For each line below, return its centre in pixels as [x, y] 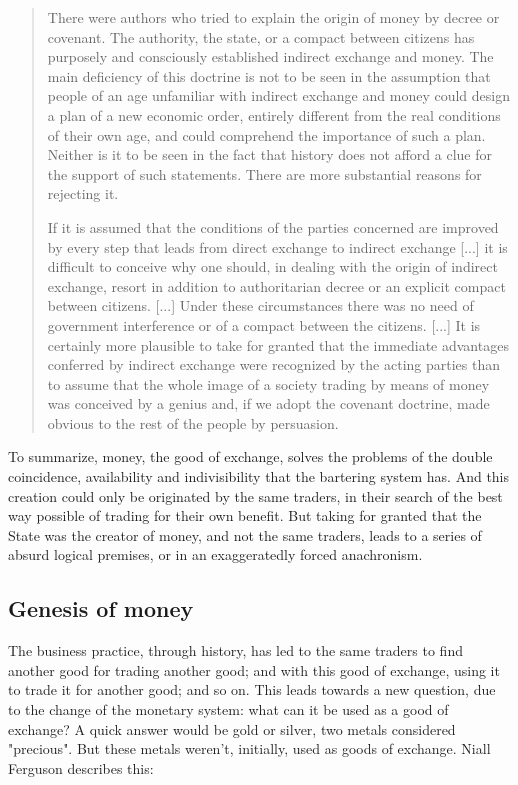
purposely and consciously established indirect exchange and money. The [270, 56]
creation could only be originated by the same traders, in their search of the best [255, 495]
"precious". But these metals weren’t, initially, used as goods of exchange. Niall [249, 748]
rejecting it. [83, 193]
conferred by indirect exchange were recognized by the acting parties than [273, 364]
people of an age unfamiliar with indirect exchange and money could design [278, 95]
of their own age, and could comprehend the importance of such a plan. [266, 134]
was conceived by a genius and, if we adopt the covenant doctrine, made [268, 403]
